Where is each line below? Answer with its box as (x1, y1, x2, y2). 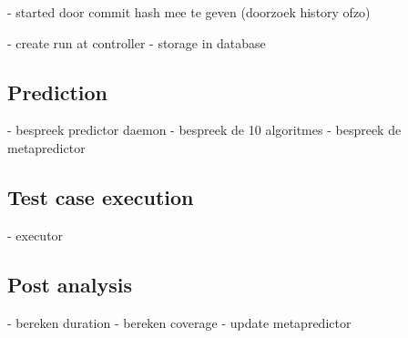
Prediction (7, 77, 107, 106)
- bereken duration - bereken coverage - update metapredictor (7, 312, 352, 332)
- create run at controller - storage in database (7, 33, 266, 52)
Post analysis (7, 270, 132, 298)
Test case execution (7, 182, 194, 210)
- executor (7, 225, 64, 244)
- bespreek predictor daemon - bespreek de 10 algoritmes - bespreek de (7, 120, 402, 139)
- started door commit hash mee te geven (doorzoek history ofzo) (7, 3, 371, 21)
